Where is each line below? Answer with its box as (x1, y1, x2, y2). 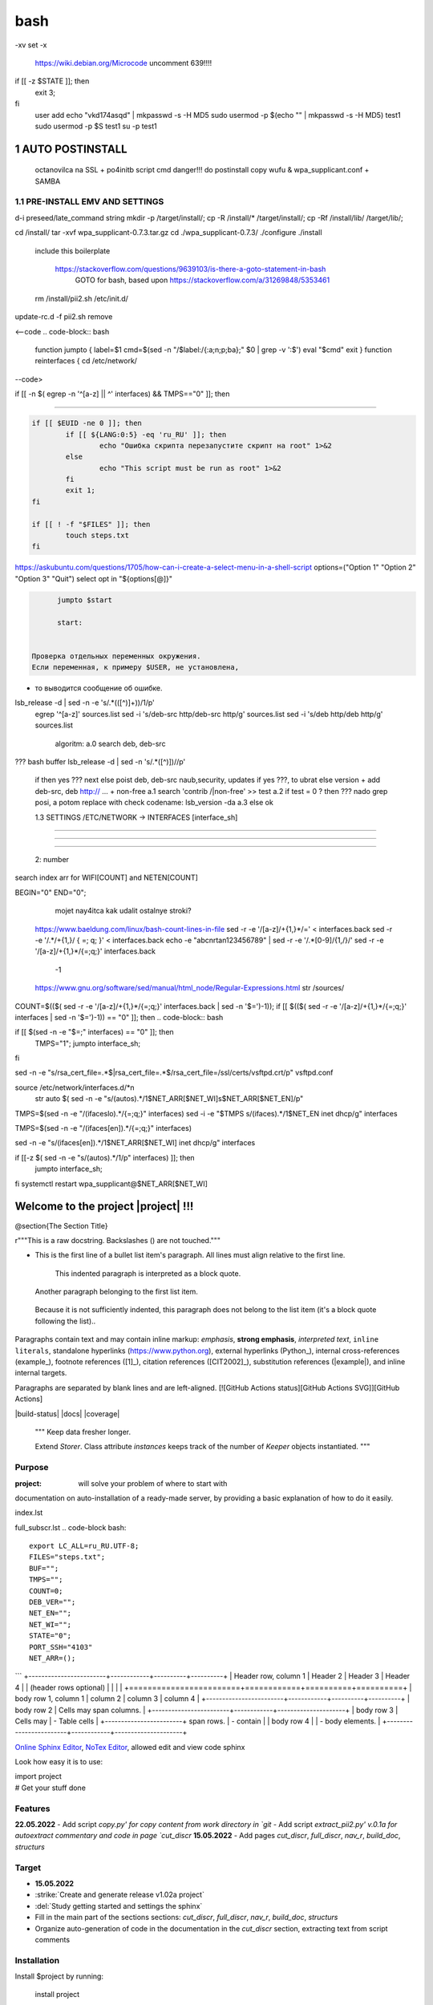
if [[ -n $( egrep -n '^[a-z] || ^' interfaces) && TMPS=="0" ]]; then (14, 389, 230, 399)
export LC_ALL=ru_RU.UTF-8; (29, 1541, 140, 1551)
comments (34, 1934, 71, 1944)
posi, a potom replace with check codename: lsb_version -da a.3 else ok (34, 798, 274, 808)
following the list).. (34, 1316, 96, 1326)
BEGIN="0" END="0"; (14, 887, 87, 897)
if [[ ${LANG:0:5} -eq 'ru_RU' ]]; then (65, 430, 227, 439)
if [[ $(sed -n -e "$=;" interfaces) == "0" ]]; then (14, 1027, 174, 1037)
